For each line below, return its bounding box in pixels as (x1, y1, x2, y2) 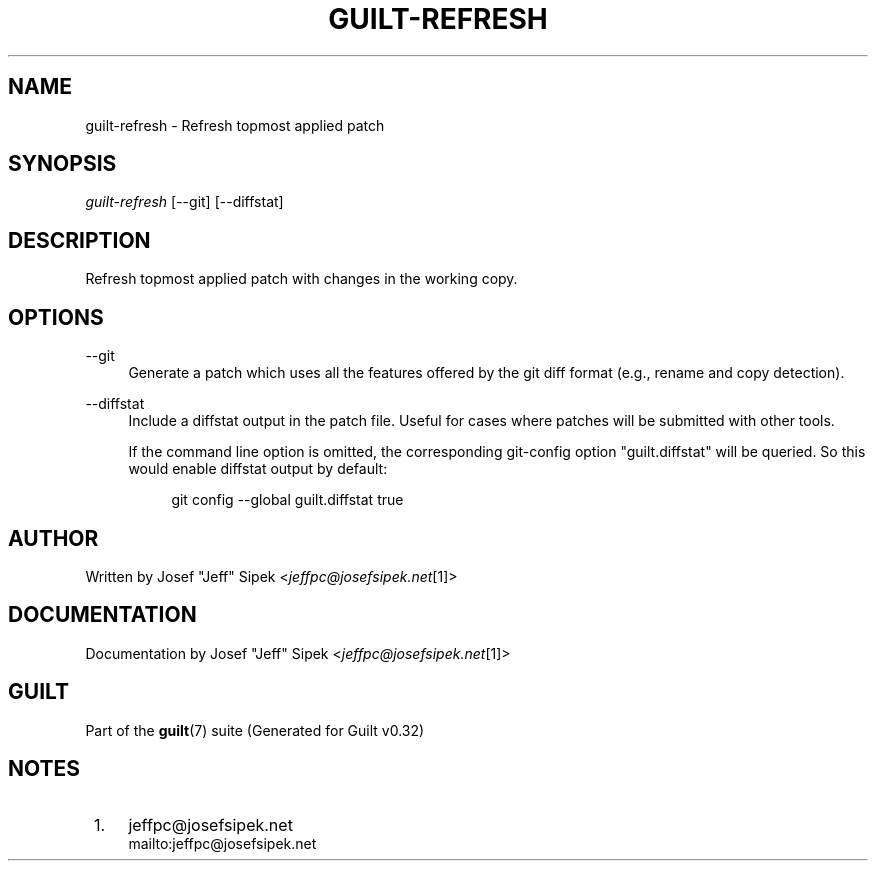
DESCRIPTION (8, 227, 151, 253)
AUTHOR (8, 525, 99, 551)
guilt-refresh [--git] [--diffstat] (85, 193, 284, 211)
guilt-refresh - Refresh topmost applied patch (85, 116, 385, 134)
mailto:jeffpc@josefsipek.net (128, 834, 317, 852)
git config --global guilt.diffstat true (171, 491, 404, 509)
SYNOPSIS (8, 151, 117, 177)
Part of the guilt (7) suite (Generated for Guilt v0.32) (85, 721, 425, 739)
